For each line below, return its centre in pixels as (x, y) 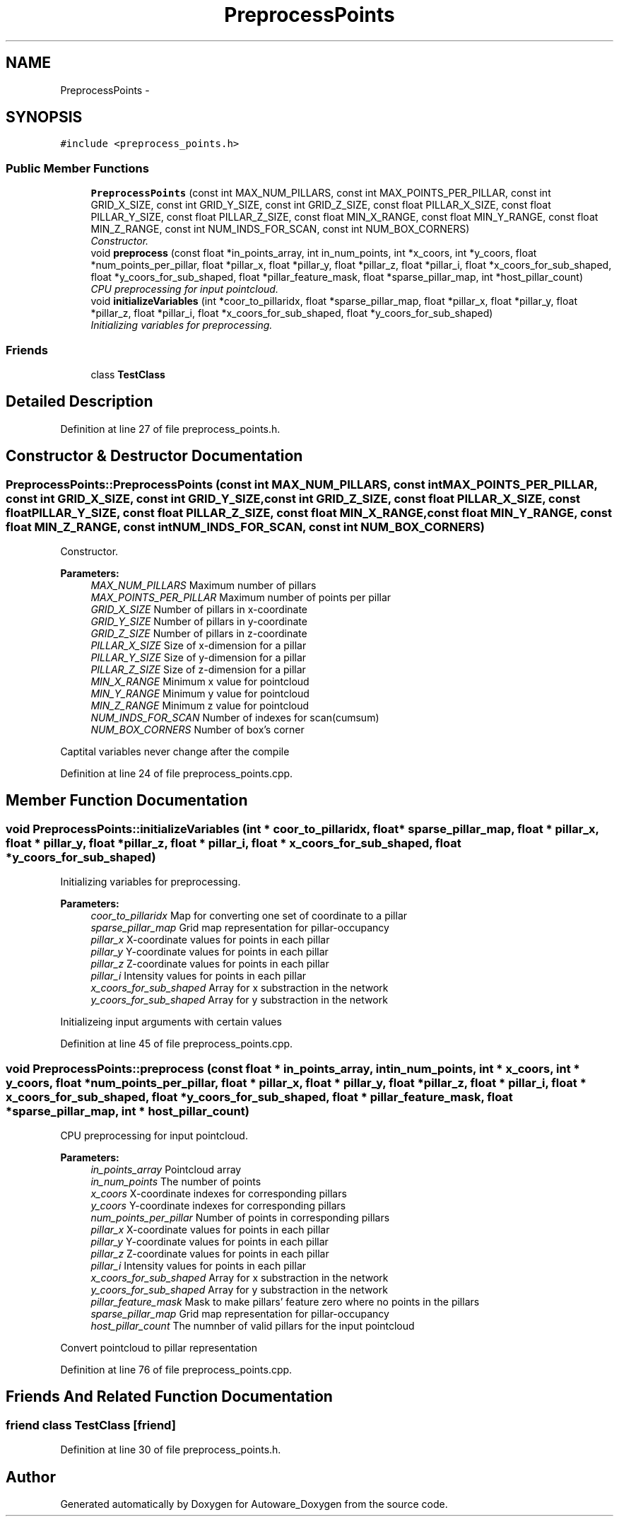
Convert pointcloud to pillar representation (159, 1347)
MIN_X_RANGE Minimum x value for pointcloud (200, 681)
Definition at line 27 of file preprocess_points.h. (170, 429)
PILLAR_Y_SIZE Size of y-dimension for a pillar (199, 657)
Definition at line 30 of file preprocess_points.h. (171, 1450)
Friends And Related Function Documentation (169, 1397)
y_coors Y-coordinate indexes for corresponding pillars (218, 1205)
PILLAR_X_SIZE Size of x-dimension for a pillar (199, 645)
